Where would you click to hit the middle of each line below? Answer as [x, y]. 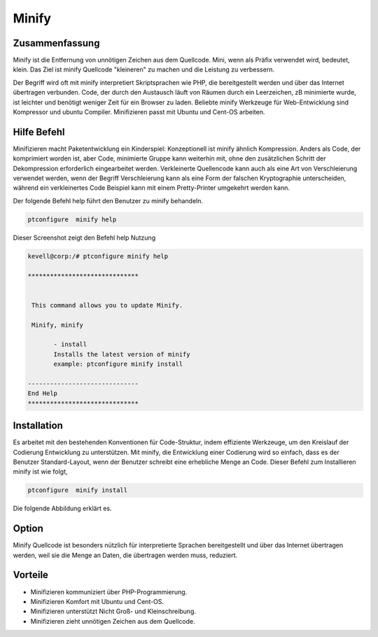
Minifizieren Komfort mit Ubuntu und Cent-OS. [97, 601]
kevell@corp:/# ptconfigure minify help [98, 256]
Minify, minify [58, 325]
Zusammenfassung [56, 43]
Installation [38, 426]
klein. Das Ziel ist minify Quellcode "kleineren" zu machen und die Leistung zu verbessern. [143, 69]
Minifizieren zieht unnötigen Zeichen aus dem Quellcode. [113, 621]
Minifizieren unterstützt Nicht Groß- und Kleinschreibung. [113, 611]
